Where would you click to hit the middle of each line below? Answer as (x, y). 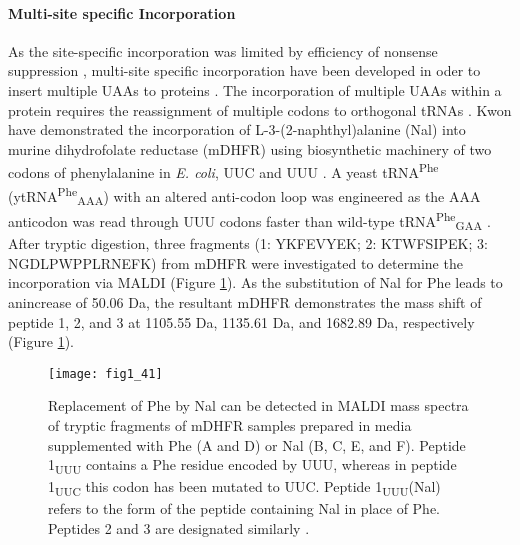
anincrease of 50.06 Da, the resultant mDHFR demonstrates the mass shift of (245, 301)
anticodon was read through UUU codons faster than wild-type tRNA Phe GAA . (249, 221)
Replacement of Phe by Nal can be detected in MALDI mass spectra (258, 405)
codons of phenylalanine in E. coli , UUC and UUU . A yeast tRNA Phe (223, 171)
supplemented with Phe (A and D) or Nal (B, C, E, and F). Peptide (257, 444)
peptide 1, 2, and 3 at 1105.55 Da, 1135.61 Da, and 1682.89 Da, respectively (241, 321)
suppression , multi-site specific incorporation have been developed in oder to (244, 70)
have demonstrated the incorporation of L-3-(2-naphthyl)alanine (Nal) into (237, 129)
